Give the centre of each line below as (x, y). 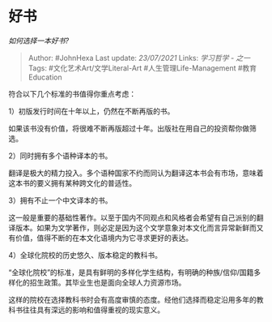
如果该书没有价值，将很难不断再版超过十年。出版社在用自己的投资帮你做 (129, 128)
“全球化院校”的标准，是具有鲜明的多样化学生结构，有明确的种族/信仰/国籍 (131, 272)
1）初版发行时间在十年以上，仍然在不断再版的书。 (91, 111)
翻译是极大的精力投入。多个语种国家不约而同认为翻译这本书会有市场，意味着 (136, 173)
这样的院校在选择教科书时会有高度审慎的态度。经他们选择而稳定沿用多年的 (132, 299)
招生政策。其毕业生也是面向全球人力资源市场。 (108, 282)
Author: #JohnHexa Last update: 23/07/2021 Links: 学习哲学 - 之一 (139, 58)
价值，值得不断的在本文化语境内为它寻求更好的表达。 (104, 238)
